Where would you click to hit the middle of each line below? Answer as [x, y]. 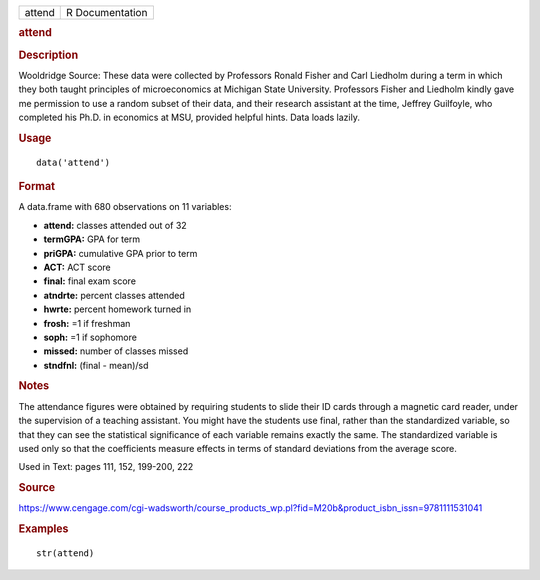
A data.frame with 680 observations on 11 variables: [125, 207]
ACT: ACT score [77, 267]
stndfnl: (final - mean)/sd [96, 365]
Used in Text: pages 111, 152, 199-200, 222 [106, 467]
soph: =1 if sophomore [90, 337]
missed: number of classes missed [116, 351]
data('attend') [73, 162]
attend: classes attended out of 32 [115, 225]
